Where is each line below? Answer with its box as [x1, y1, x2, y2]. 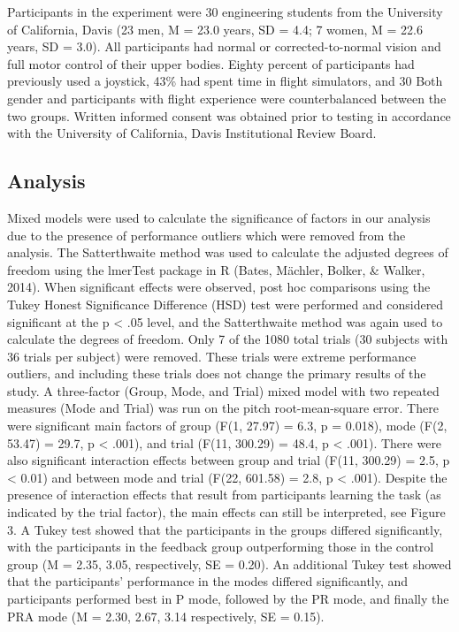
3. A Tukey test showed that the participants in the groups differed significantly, [7, 520, 443, 538]
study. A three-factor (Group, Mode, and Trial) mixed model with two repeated [7, 381, 440, 400]
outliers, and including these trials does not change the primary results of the [7, 364, 426, 383]
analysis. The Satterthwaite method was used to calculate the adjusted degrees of [7, 243, 448, 262]
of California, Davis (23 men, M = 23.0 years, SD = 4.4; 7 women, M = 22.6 [7, 19, 423, 38]
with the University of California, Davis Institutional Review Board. [7, 124, 377, 142]
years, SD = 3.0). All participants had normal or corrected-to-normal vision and [7, 37, 441, 56]
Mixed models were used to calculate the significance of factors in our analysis [7, 208, 431, 226]
